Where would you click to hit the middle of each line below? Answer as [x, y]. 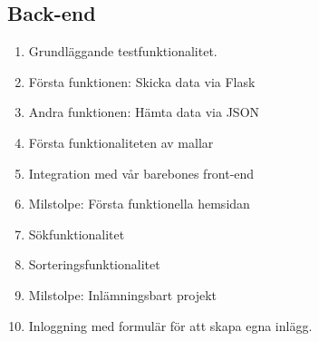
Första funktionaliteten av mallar [121, 142]
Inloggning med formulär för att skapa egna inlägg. [170, 325]
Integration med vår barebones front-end [141, 173]
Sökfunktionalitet [77, 234]
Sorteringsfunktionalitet [94, 264]
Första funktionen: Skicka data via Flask [142, 81]
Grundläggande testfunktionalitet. [123, 51]
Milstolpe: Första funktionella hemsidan [139, 204]
